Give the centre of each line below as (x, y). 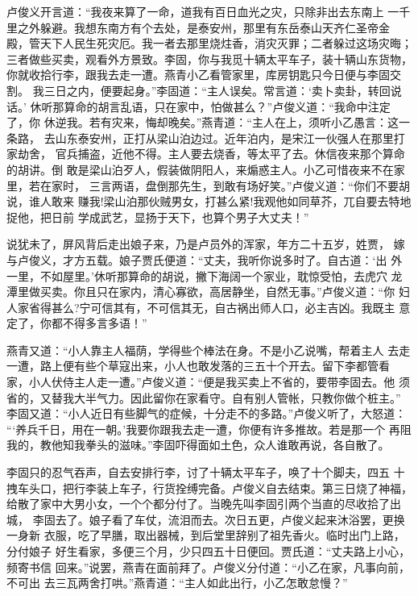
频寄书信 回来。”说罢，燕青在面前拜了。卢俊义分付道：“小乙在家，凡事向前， (208, 567)
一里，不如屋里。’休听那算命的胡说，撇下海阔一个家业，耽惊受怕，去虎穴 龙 (205, 275)
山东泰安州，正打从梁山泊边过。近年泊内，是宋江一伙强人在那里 (224, 138)
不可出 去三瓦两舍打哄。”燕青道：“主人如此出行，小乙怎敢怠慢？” (177, 583)
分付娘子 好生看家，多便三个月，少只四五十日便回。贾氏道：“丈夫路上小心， (209, 551)
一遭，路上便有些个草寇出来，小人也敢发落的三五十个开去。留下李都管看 (198, 366)
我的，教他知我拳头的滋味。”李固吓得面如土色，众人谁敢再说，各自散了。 (198, 445)
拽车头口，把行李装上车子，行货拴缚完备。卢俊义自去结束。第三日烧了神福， (209, 488)
